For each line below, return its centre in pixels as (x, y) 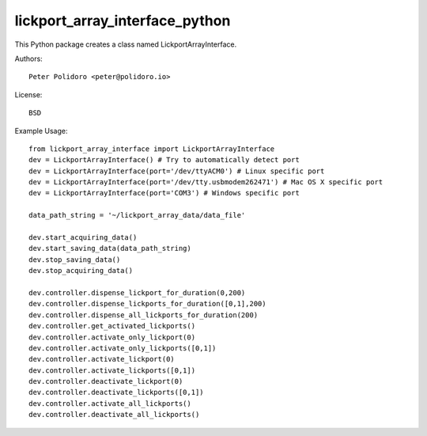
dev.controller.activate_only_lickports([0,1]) (123, 348)
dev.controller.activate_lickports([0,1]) (112, 370)
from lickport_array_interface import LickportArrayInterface (152, 149)
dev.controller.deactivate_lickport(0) (106, 381)
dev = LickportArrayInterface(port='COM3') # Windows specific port (164, 193)
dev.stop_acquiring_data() (81, 271)
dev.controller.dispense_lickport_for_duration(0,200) (137, 292)
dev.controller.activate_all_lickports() (110, 403)
